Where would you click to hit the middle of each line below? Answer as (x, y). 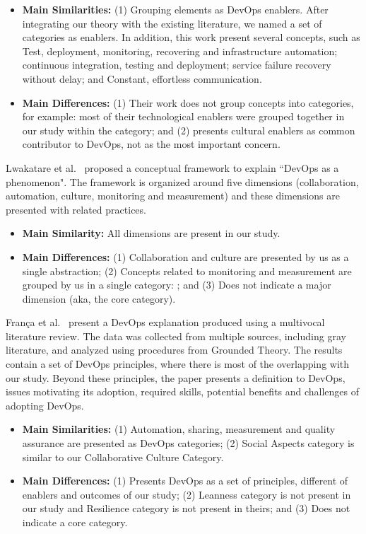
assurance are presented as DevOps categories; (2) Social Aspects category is (188, 443)
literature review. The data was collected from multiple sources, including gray (176, 336)
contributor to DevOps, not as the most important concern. (151, 144)
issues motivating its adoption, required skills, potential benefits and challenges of (183, 391)
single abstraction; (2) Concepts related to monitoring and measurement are (187, 271)
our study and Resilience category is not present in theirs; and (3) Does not (186, 508)
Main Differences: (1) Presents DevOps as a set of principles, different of (185, 481)
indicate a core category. (75, 522)
